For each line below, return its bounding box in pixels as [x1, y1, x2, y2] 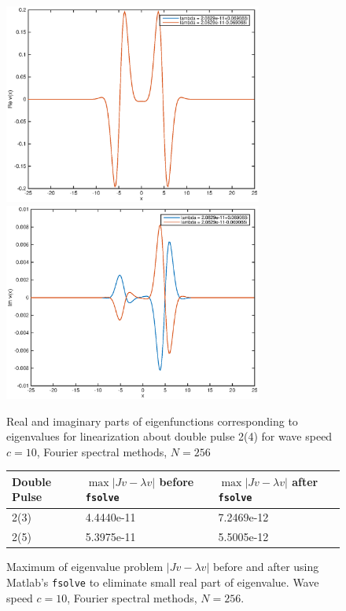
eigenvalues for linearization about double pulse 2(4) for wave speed [6, 428, 333, 445]
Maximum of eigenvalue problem [6, 558, 164, 575]
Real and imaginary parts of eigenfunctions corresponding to [6, 412, 298, 429]
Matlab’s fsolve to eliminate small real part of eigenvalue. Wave [6, 573, 319, 590]
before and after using [212, 558, 319, 575]
